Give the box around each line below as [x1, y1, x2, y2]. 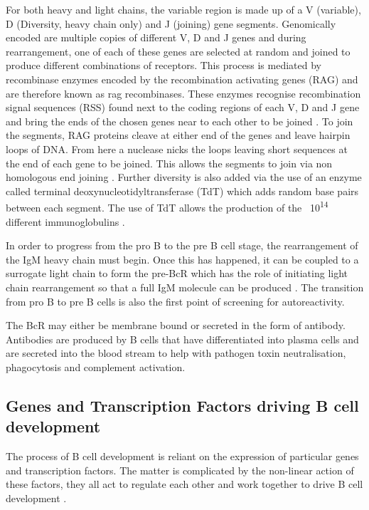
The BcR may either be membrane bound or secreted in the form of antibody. [6, 318, 346, 333]
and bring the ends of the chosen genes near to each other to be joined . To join [6, 113, 353, 128]
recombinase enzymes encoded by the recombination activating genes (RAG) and [6, 71, 358, 86]
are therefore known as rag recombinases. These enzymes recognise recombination [6, 85, 361, 100]
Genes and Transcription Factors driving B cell [6, 394, 359, 416]
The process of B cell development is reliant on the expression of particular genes [6, 449, 359, 464]
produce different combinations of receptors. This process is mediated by [6, 58, 321, 73]
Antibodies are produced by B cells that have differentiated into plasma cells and [6, 331, 359, 346]
